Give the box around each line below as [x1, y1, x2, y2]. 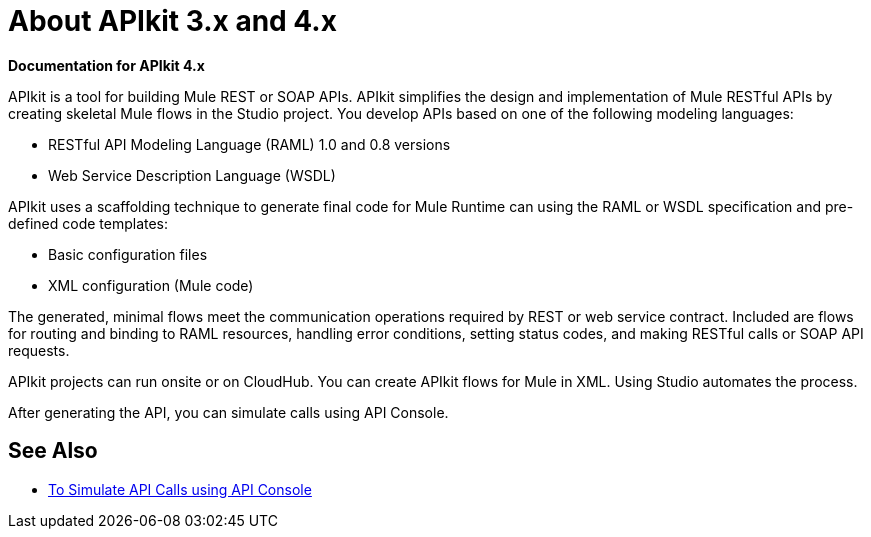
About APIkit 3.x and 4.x [8, 4, 337, 38]
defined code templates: [8, 214, 169, 232]
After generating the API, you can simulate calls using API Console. [8, 403, 449, 421]
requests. [8, 341, 70, 359]
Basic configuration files [48, 245, 208, 263]
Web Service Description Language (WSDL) [48, 166, 336, 184]
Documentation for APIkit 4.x [8, 56, 205, 74]
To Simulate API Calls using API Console [48, 480, 312, 498]
